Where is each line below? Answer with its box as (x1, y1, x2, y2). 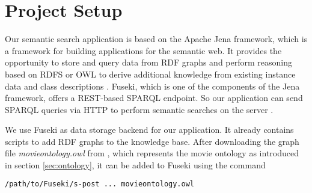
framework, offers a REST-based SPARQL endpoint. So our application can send (5, 91, 303, 104)
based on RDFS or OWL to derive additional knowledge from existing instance (5, 67, 296, 80)
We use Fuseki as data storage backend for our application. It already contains (5, 123, 294, 136)
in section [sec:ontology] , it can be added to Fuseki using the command (5, 159, 266, 171)
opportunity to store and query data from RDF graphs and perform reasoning (5, 56, 292, 69)
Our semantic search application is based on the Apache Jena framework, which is (5, 32, 308, 45)
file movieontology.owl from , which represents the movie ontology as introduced (5, 147, 299, 159)
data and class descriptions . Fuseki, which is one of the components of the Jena (5, 79, 300, 92)
